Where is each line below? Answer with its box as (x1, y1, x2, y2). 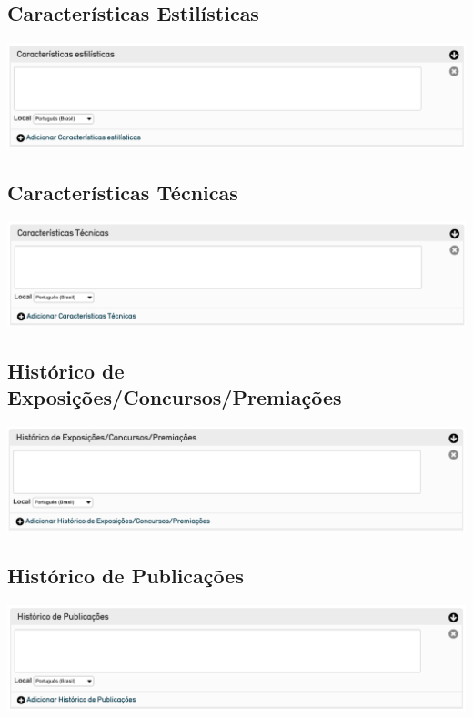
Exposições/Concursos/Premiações (7, 383, 342, 411)
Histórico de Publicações (7, 561, 244, 589)
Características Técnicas (7, 177, 238, 206)
